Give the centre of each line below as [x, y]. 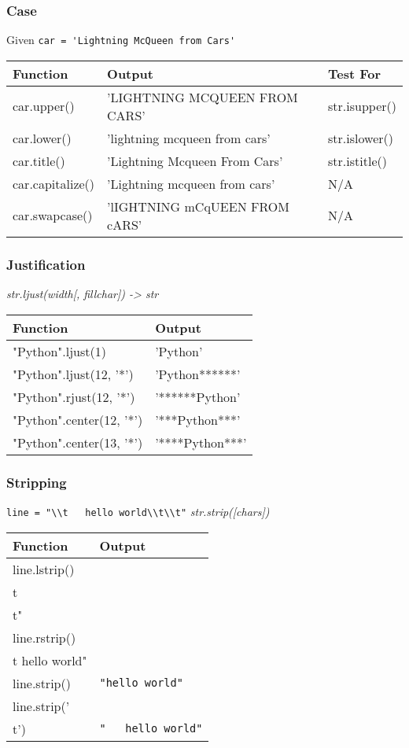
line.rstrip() [44, 637]
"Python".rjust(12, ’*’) [74, 396]
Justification [46, 264]
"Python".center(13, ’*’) [78, 442]
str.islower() [361, 138]
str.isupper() [362, 106]
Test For [355, 73]
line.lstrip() [44, 569]
